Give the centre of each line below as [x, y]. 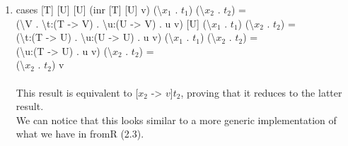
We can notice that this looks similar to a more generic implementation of [176, 120]
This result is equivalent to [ [77, 92]
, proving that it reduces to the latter [261, 92]
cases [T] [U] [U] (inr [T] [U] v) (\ [89, 9]
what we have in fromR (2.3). [80, 134]
